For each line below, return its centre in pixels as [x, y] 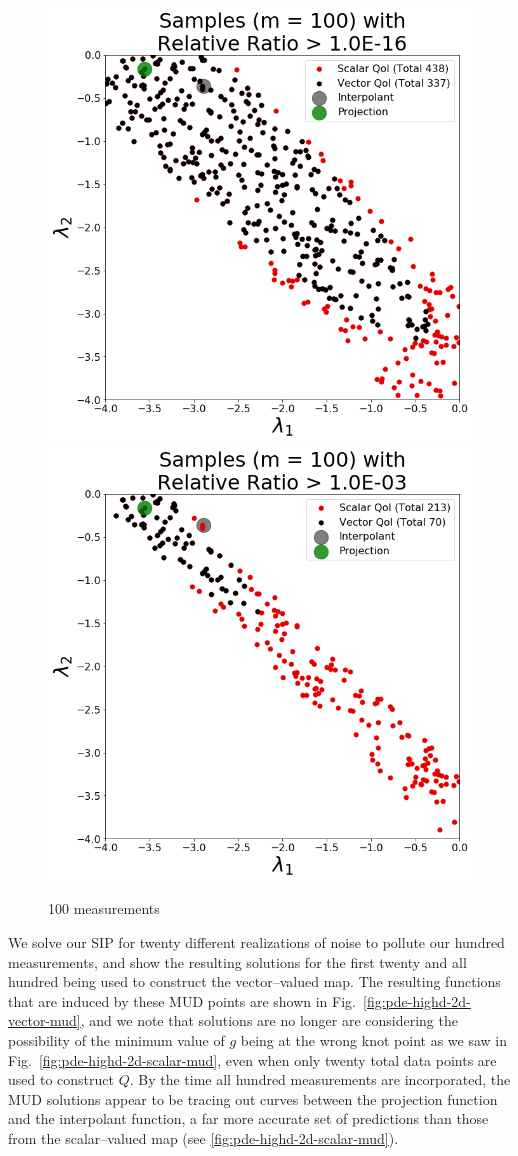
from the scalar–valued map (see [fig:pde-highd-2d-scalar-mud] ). [203, 1138]
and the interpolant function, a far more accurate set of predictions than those [248, 1118]
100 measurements [104, 908]
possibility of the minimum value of [116, 1040]
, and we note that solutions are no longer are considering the [269, 1020]
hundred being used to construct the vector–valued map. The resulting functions [254, 981]
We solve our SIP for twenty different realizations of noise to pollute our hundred [256, 942]
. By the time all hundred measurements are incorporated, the [320, 1079]
